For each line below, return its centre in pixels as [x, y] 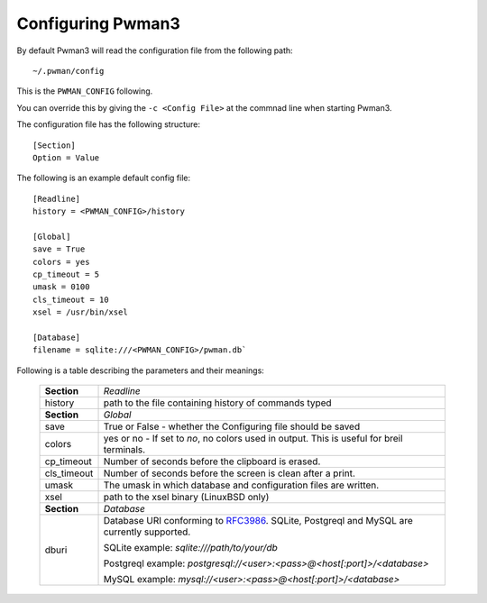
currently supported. [147, 532]
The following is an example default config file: [104, 178]
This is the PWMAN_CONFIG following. [85, 91]
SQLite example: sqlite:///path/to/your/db [191, 548]
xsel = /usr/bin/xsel [80, 312]
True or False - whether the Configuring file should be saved [232, 426]
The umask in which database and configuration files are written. [241, 485]
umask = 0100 [61, 287]
